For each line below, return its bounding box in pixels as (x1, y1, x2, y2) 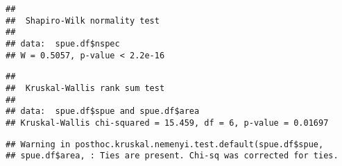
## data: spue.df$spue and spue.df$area (6, 106, 200, 117)
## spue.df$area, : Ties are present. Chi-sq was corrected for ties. (6, 151, 339, 161)
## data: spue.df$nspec (6, 38, 120, 49)
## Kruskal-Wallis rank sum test (6, 83, 165, 93)
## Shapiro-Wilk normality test (6, 15, 160, 26)
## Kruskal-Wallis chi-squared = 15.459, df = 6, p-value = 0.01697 (6, 117, 329, 128)
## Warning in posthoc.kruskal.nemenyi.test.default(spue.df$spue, (6, 139, 324, 149)
